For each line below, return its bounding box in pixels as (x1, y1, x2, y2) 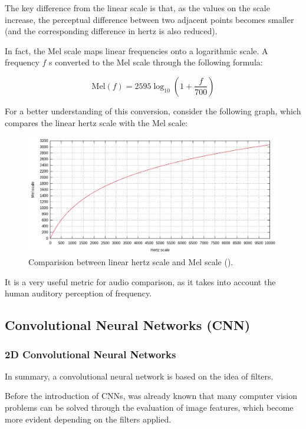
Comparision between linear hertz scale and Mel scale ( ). (28, 256, 233, 268)
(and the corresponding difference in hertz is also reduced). (5, 25, 218, 37)
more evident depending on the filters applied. (5, 412, 172, 425)
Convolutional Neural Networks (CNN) (5, 316, 251, 334)
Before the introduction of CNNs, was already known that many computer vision (5, 390, 298, 402)
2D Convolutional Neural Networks (5, 346, 176, 361)
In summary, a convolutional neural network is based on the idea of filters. (5, 369, 274, 382)
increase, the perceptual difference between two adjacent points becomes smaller (5, 13, 294, 25)
